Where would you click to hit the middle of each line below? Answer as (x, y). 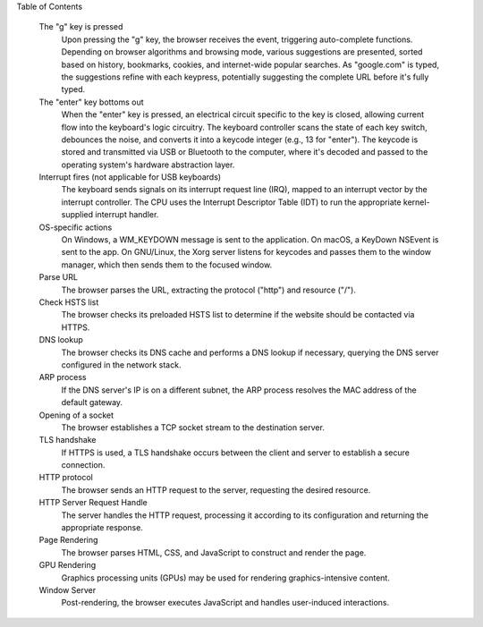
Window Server (68, 589)
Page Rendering (68, 540)
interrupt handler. (127, 215)
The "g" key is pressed (81, 27)
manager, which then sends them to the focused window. (167, 265)
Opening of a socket (76, 415)
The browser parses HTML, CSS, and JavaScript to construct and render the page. (214, 552)
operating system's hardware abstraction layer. (148, 165)
